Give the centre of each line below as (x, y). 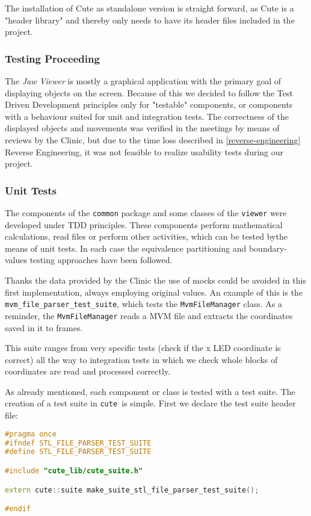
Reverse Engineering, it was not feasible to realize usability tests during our (144, 151)
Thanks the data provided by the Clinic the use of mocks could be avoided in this (155, 280)
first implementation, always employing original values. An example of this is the (154, 292)
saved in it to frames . (44, 327)
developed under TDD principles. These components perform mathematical (144, 224)
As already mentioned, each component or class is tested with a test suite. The (150, 391)
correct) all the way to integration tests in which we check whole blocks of (141, 359)
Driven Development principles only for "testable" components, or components (149, 104)
